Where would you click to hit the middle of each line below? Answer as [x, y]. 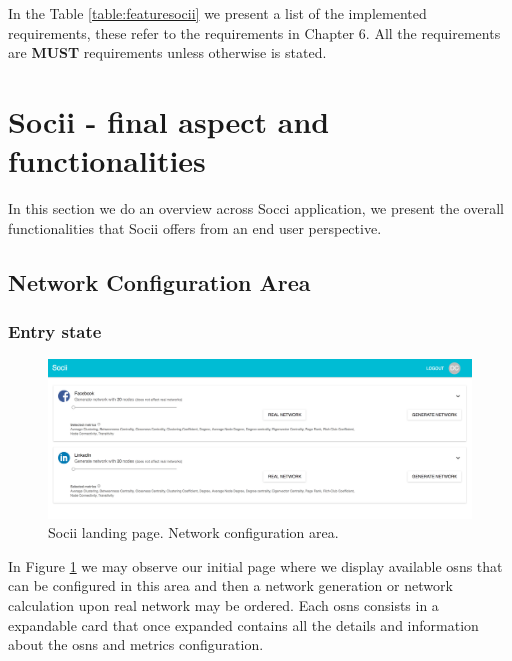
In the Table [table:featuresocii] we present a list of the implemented [217, 13]
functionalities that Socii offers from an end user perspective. [195, 227]
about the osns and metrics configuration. [136, 644]
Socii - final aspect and [169, 120]
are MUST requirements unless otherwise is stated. [167, 52]
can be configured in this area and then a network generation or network [230, 585]
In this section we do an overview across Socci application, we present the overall [256, 208]
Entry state [55, 330]
